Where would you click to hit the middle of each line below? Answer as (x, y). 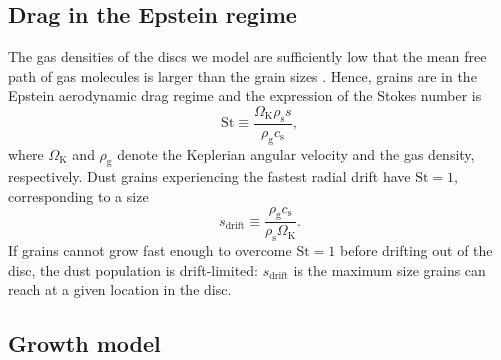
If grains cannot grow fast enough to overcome (150, 250)
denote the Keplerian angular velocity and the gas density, (296, 153)
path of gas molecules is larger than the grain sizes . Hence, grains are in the (242, 75)
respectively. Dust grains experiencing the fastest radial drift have (209, 176)
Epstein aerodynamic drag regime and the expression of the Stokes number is (245, 95)
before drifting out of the (416, 250)
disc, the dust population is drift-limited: (133, 269)
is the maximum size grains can (389, 269)
